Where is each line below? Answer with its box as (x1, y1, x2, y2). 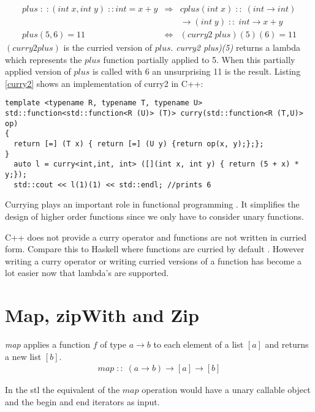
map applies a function (5, 338, 91, 351)
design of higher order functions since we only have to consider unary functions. (5, 209, 304, 222)
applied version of (5, 65, 71, 78)
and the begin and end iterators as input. (5, 395, 160, 408)
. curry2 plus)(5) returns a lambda (170, 41, 301, 54)
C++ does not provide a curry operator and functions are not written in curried (5, 230, 307, 243)
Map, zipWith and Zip (5, 302, 199, 328)
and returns (265, 338, 309, 351)
